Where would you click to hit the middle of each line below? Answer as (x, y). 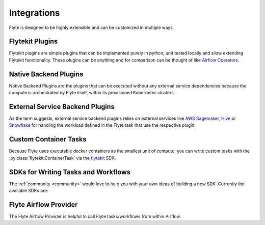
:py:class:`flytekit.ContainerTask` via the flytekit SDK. (63, 158)
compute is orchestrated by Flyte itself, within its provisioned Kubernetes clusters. (92, 93)
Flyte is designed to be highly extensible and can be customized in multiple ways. (92, 28)
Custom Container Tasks (48, 139)
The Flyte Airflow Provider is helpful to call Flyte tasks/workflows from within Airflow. (95, 216)
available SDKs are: (29, 191)
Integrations (35, 13)
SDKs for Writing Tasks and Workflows (70, 172)
